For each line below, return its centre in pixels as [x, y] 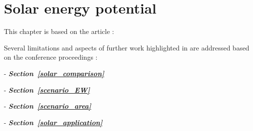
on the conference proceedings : [51, 57]
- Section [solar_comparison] [54, 73]
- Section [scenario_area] [48, 106]
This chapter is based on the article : [59, 31]
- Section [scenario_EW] [47, 90]
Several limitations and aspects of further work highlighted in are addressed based [127, 47]
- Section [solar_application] [53, 122]
